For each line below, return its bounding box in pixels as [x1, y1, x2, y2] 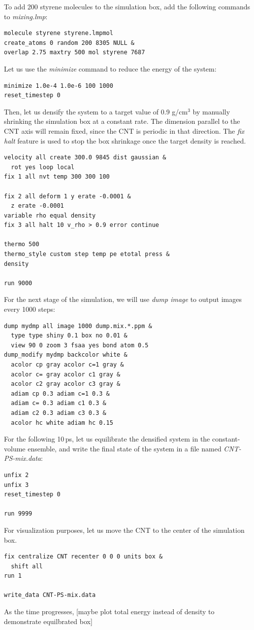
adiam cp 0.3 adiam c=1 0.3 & [11, 390, 110, 397]
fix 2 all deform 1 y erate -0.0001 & [4, 192, 131, 200]
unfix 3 [4, 481, 29, 488]
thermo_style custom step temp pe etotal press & [4, 251, 170, 258]
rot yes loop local [11, 163, 75, 171]
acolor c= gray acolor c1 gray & [11, 371, 121, 378]
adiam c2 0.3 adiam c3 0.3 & [11, 409, 106, 416]
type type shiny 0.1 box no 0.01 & [11, 332, 127, 339]
